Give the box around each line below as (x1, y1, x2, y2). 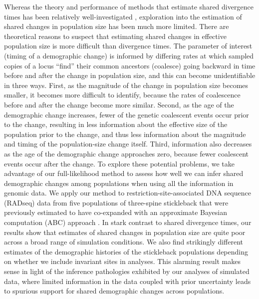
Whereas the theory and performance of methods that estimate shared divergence (4, 1, 254, 11)
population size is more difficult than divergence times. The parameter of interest (4, 40, 253, 51)
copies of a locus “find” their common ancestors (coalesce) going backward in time (4, 60, 256, 70)
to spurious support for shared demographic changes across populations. (4, 285, 225, 296)
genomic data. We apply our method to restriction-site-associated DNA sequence (4, 187, 251, 198)
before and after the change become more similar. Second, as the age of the (4, 99, 234, 109)
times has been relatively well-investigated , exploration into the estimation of (4, 11, 242, 21)
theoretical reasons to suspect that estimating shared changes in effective (4, 30, 227, 41)
